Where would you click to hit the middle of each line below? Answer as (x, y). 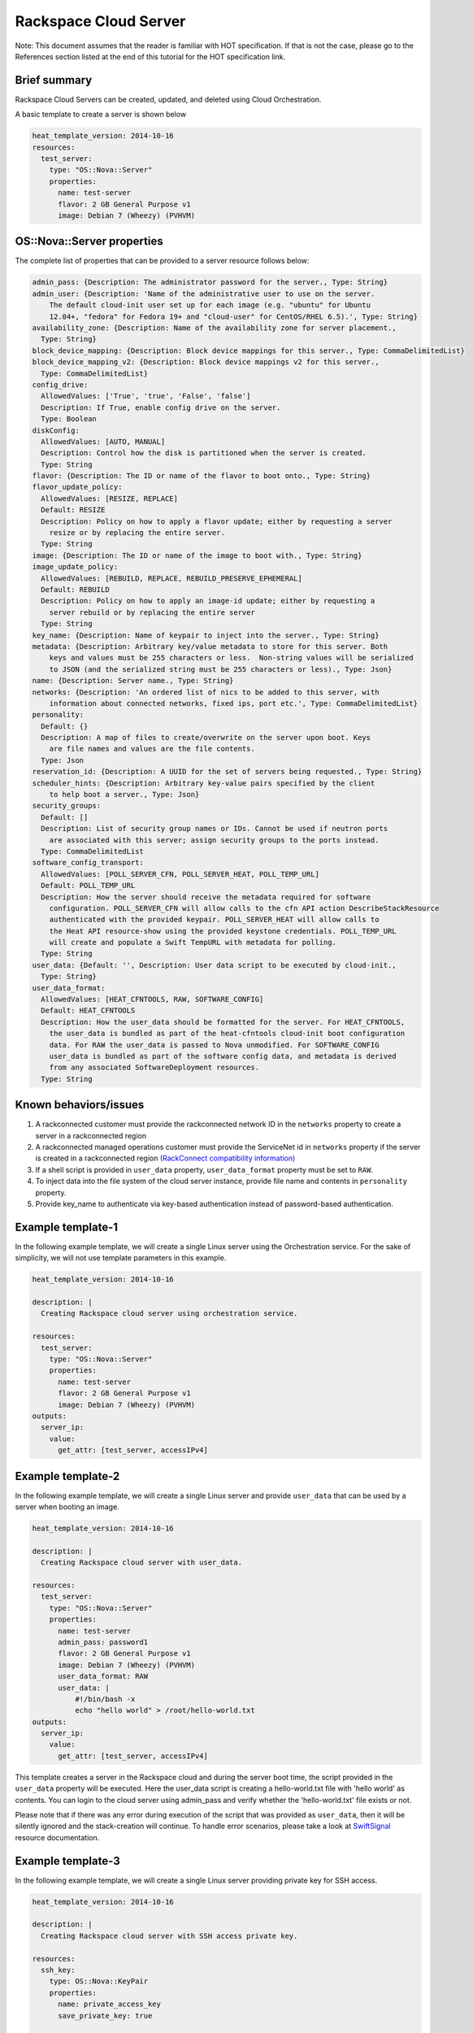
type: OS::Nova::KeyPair (99, 1981)
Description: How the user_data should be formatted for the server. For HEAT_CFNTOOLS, (223, 1022)
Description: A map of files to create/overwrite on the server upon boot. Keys (206, 738)
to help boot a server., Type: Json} (124, 794)
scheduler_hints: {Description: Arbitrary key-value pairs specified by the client (204, 783)
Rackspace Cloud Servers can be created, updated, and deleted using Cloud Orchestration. (168, 99)
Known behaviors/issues (80, 1105)
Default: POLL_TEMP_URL (88, 886)
